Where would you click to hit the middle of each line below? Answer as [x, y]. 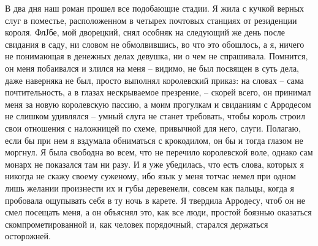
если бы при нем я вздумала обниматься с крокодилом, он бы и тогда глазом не [154, 140]
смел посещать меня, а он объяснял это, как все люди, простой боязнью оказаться [158, 212]
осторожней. [28, 236]
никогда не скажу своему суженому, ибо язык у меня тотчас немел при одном [150, 176]
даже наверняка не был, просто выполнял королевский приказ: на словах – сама [154, 80]
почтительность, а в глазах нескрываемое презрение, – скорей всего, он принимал [158, 92]
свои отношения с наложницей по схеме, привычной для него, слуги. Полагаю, [153, 128]
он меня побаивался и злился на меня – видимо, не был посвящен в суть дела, [152, 68]
